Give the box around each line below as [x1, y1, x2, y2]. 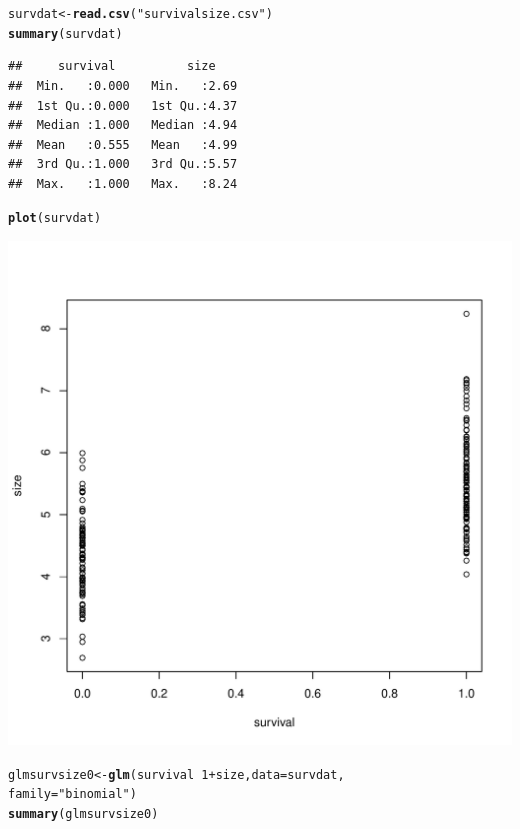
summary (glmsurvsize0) [8, 807, 159, 822]
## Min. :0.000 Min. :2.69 [8, 78, 238, 93]
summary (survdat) [8, 26, 123, 41]
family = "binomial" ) [8, 787, 137, 802]
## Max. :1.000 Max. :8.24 [8, 176, 238, 191]
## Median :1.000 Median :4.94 [8, 118, 238, 133]
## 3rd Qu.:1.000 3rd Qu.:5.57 [8, 157, 238, 172]
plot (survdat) [8, 211, 102, 226]
